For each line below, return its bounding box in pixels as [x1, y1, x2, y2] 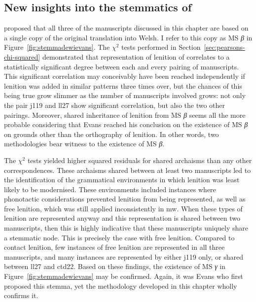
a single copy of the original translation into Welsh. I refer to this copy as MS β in [4, 32, 253, 42]
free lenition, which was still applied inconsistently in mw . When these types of [4, 203, 243, 213]
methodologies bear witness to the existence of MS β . [4, 138, 165, 149]
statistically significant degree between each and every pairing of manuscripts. [4, 61, 239, 71]
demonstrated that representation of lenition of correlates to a [42, 51, 230, 62]
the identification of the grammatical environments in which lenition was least [4, 174, 240, 185]
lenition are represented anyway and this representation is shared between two [4, 213, 240, 223]
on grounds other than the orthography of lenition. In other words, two [4, 129, 219, 139]
